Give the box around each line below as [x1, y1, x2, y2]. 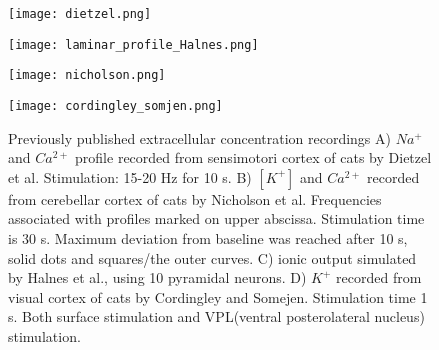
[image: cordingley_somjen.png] [8, 98, 223, 113]
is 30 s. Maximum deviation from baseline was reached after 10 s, [8, 228, 408, 248]
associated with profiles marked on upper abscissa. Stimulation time [8, 208, 425, 229]
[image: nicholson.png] [8, 68, 166, 83]
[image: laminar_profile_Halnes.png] [8, 37, 259, 52]
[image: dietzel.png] [8, 7, 152, 21]
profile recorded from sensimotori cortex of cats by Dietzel [75, 147, 432, 168]
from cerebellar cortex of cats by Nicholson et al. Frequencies [8, 188, 382, 209]
